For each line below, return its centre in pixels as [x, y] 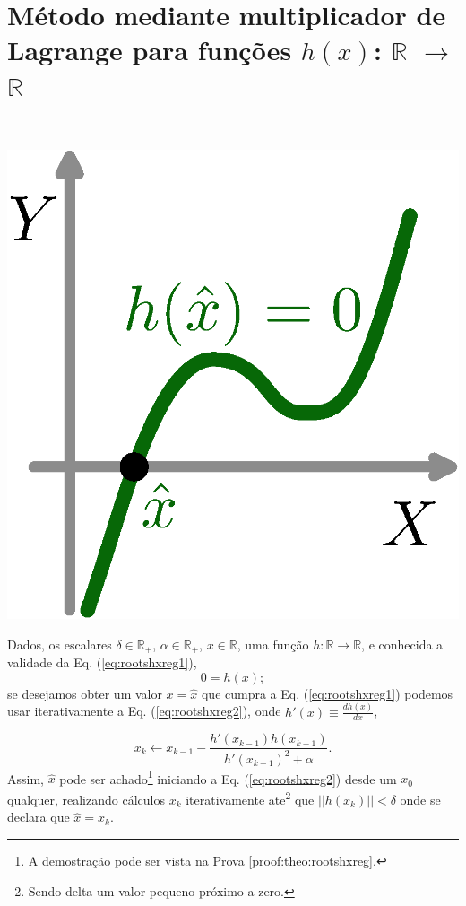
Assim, [26, 778]
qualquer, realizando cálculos [86, 799]
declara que [39, 817]
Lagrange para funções [150, 50]
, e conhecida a [402, 644]
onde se [420, 799]
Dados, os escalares [60, 644]
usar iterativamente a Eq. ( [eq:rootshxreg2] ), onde [144, 711]
